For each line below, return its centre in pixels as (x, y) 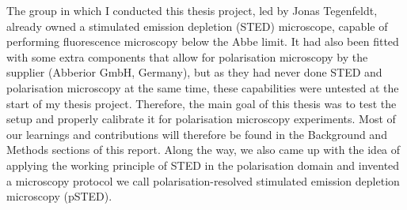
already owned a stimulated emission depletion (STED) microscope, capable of (197, 26)
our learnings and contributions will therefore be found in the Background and (197, 134)
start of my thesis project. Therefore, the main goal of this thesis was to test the (202, 103)
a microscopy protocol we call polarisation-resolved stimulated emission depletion (203, 180)
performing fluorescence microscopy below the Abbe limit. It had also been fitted (203, 41)
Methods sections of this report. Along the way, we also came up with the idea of (203, 150)
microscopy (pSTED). (59, 196)
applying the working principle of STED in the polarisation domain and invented (203, 165)
